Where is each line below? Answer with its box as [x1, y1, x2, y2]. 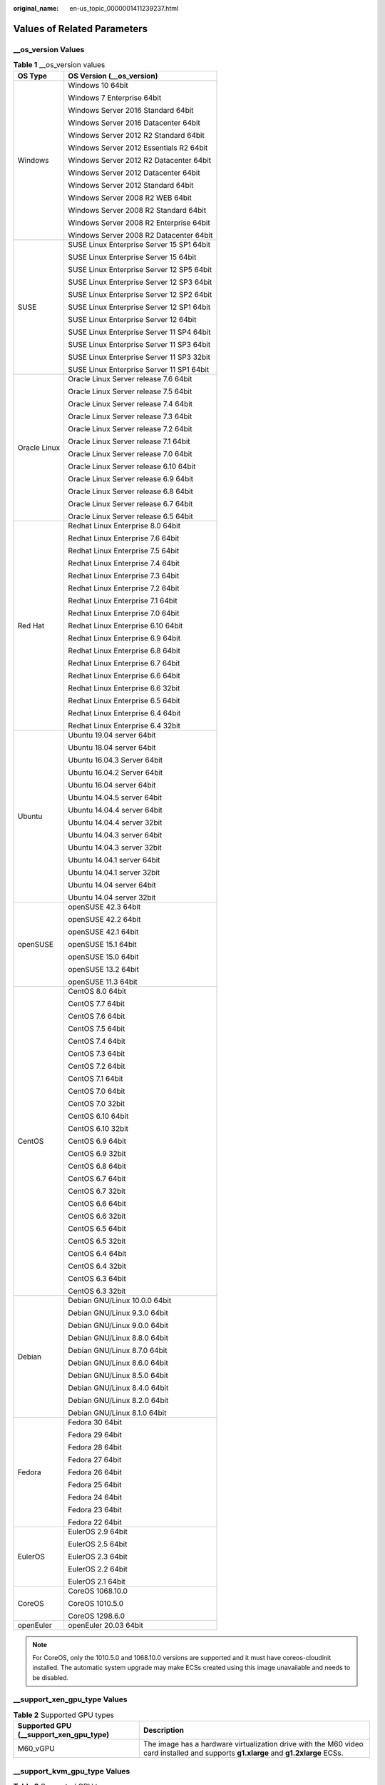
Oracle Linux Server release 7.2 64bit [68, 423, 192, 433]
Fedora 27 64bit [68, 1454, 122, 1464]
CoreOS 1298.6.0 [68, 1611, 125, 1621]
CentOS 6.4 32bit [68, 1261, 126, 1271]
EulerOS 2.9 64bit [68, 1527, 128, 1537]
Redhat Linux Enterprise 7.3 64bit [68, 570, 180, 580]
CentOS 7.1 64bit [68, 1073, 124, 1083]
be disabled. [32, 1673, 69, 1681]
